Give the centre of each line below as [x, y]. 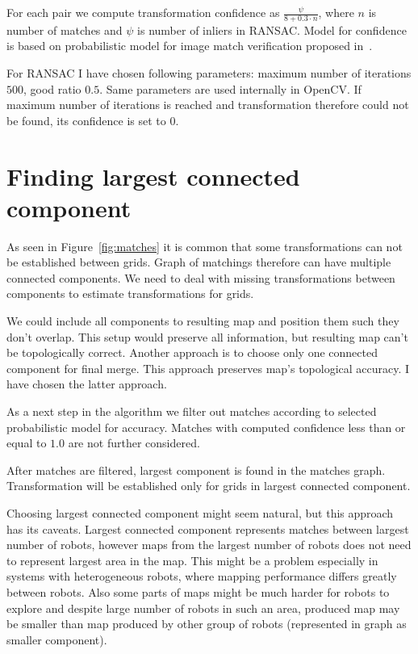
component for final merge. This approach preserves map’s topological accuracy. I [208, 368]
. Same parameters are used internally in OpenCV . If [230, 88]
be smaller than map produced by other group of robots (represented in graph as [207, 624]
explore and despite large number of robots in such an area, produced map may [203, 608]
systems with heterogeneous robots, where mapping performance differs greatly [202, 576]
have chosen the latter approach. [87, 384]
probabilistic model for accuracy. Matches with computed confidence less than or [206, 427]
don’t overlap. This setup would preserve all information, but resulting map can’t [207, 336]
